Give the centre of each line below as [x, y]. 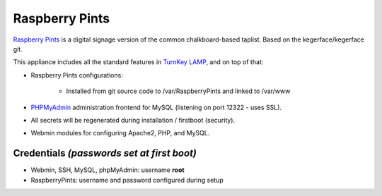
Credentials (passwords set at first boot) [105, 153]
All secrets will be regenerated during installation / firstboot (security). [133, 120]
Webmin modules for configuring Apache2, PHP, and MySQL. [120, 133]
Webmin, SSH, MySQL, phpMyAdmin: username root [108, 170]
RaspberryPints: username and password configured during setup [127, 180]
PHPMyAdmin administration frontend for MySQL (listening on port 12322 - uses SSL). [156, 107]
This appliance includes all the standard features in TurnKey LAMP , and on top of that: [138, 62]
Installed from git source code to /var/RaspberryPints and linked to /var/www [178, 91]
